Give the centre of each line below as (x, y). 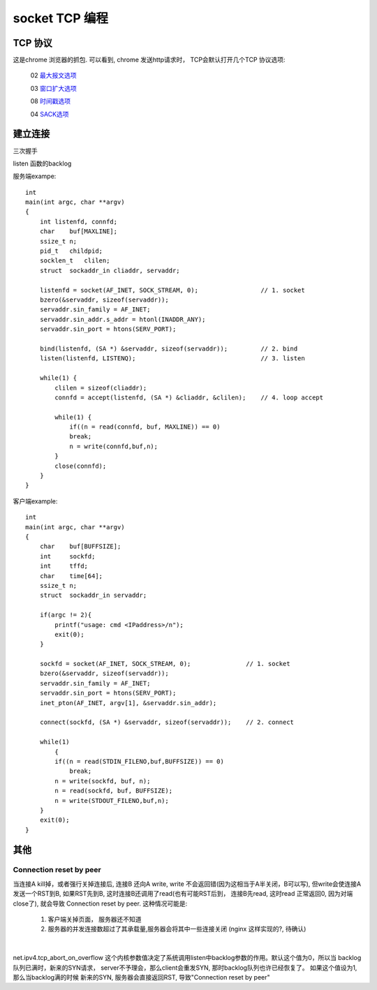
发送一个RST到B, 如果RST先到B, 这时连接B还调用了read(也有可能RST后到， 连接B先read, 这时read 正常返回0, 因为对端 (183, 894)
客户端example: (35, 501)
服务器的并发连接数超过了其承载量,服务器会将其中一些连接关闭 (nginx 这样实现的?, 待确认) (177, 929)
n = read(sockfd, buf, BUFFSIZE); (114, 791)
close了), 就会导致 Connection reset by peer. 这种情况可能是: (100, 903)
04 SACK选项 (50, 114)
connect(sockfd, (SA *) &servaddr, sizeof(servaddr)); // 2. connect (167, 722)
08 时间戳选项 (51, 101)
